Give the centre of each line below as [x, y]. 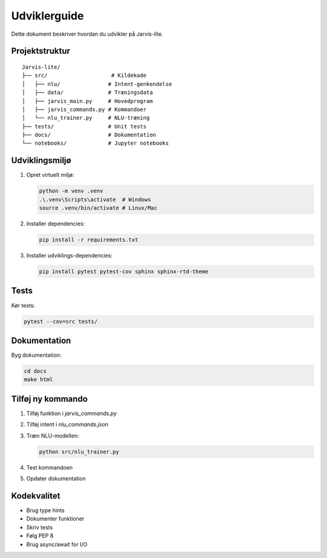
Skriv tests [40, 527]
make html [38, 380]
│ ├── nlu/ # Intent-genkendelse [97, 84]
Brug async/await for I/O [57, 544]
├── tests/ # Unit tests [84, 126]
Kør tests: [23, 305]
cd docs [35, 371]
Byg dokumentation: [36, 355]
